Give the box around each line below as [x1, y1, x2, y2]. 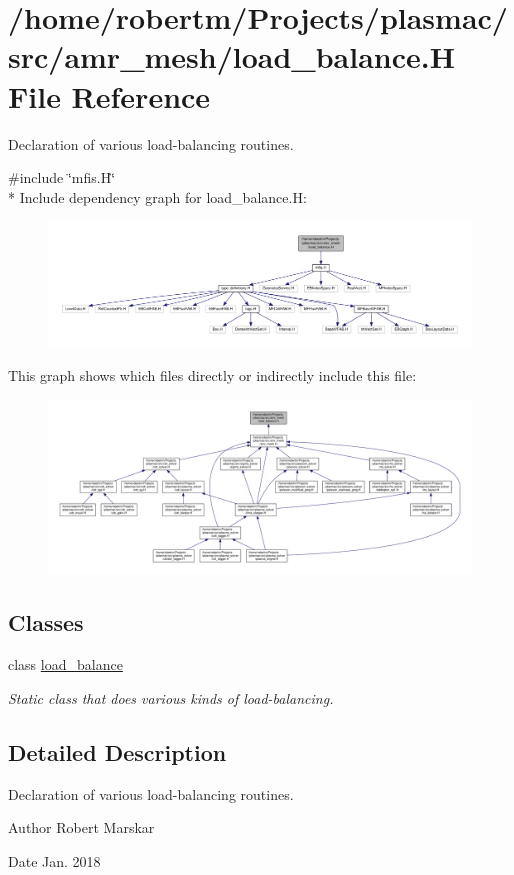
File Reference [8, 75, 211, 116]
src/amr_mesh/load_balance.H [8, 36, 455, 77]
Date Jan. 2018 [8, 850, 101, 871]
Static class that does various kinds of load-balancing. [8, 687, 334, 708]
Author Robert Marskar [8, 817, 155, 838]
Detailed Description [8, 736, 227, 767]
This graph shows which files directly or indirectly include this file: [8, 365, 417, 386]
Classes [8, 607, 84, 638]
